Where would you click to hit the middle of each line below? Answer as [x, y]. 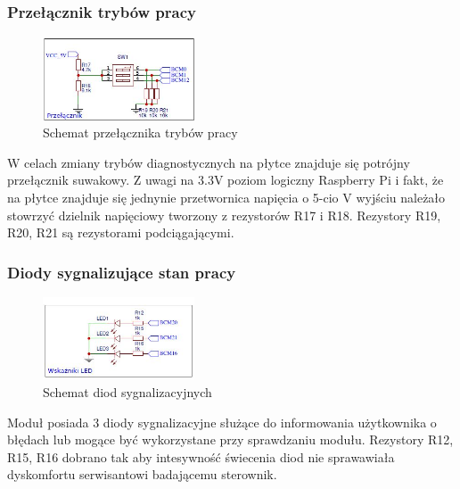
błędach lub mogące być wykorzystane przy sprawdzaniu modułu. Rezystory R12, [230, 439]
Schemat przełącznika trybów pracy [140, 133]
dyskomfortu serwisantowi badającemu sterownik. [142, 474]
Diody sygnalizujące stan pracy [122, 272]
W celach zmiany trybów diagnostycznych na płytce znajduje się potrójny [209, 162]
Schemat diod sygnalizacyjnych [127, 391]
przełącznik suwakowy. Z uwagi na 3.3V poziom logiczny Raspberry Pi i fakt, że [226, 180]
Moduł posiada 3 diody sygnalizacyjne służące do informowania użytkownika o [222, 422]
